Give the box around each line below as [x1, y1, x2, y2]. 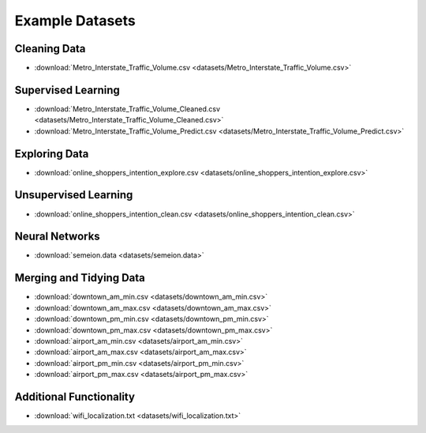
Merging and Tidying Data [14, 271, 146, 284]
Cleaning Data [14, 42, 86, 55]
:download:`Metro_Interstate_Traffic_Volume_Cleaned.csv [34, 104, 221, 114]
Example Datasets [14, 12, 136, 29]
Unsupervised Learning [14, 188, 133, 201]
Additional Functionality [14, 390, 136, 403]
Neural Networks [14, 230, 100, 243]
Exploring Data [14, 147, 89, 160]
